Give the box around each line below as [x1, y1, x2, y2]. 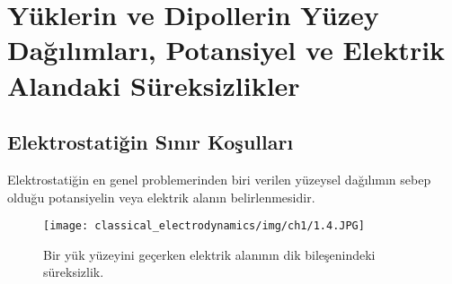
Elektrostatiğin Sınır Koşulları [7, 128, 294, 156]
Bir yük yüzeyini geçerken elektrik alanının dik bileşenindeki [43, 245, 376, 263]
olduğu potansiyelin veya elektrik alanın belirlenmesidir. [7, 187, 315, 206]
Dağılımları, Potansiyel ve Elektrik [7, 31, 446, 68]
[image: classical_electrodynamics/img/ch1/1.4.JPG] [43, 219, 365, 233]
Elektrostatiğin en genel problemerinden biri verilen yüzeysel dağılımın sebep [7, 169, 431, 188]
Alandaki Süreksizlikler [7, 66, 300, 103]
